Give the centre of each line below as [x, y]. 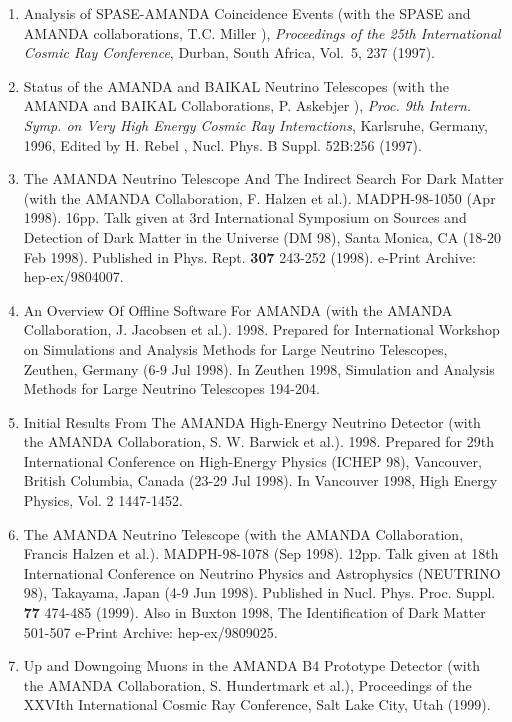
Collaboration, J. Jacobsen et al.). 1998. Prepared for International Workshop [261, 329]
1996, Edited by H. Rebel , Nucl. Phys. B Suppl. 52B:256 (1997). [222, 144]
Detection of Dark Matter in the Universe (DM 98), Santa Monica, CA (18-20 [262, 236]
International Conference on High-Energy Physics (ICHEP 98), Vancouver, [252, 460]
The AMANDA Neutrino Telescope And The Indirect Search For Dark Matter [263, 178]
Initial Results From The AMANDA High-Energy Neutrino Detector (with [252, 421]
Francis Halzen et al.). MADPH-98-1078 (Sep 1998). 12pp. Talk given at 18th [261, 553]
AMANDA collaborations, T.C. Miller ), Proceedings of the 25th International [262, 32]
